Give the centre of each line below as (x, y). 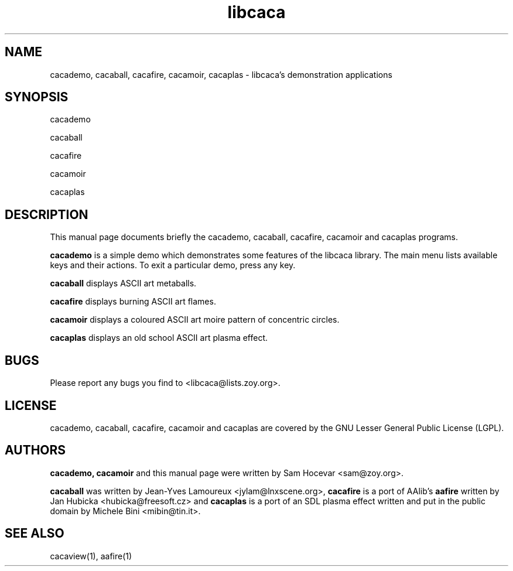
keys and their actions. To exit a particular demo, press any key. (173, 265)
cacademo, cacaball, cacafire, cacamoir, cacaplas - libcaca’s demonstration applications (221, 74)
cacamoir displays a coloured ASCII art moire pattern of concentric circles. (195, 320)
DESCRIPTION (47, 214)
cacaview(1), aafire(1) (91, 556)
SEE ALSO (35, 534)
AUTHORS (35, 450)
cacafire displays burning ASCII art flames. (133, 302)
